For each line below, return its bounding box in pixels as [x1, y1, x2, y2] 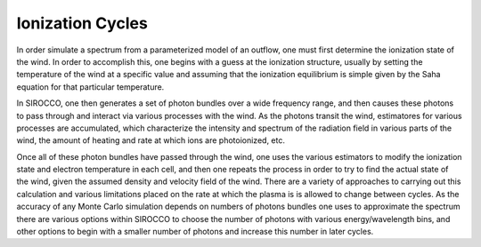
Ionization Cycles [16, 13, 149, 33]
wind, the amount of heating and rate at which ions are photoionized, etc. [16, 135, 285, 146]
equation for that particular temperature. [16, 81, 165, 92]
